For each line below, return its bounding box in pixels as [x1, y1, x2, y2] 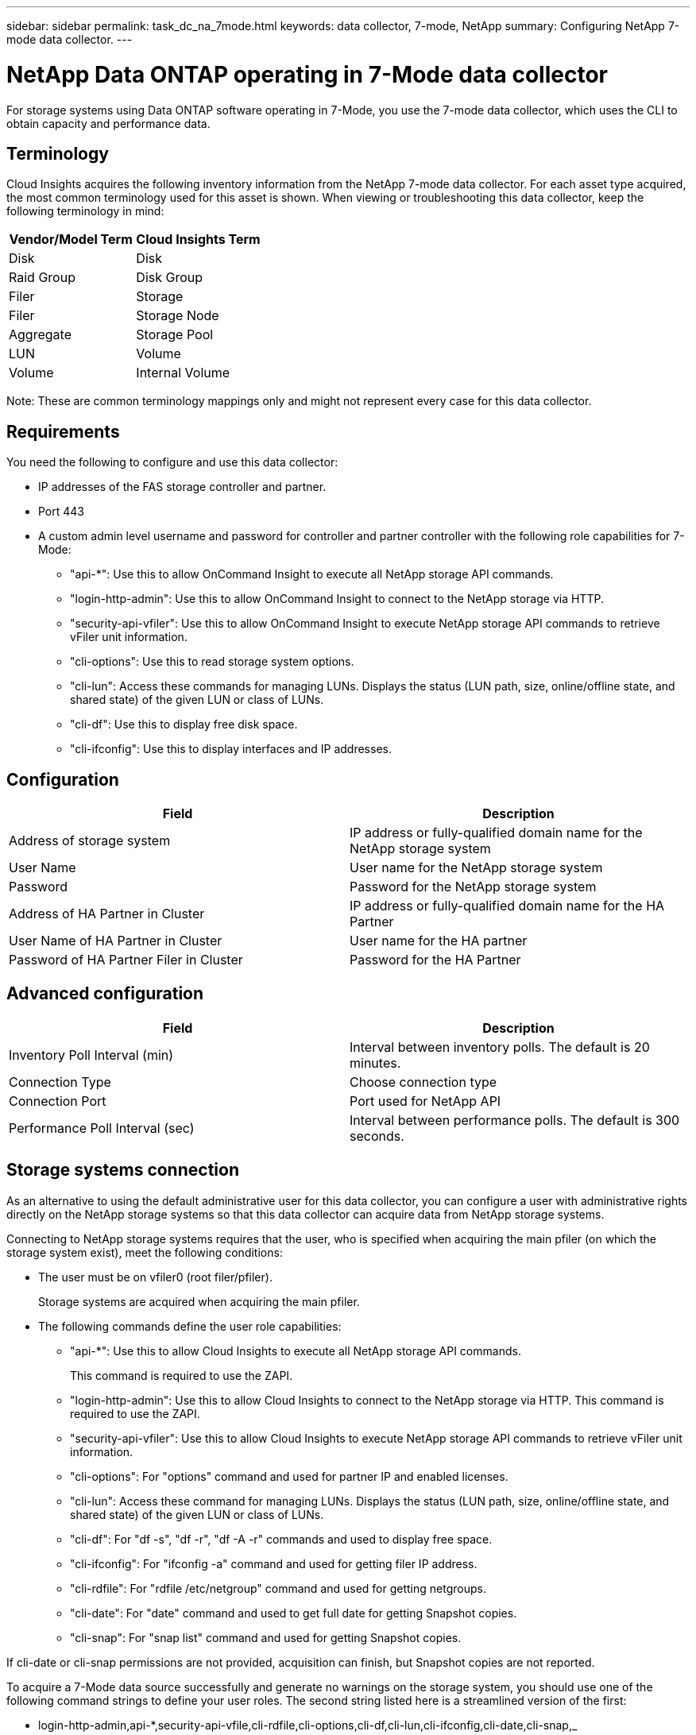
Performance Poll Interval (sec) [9, 1119, 195, 1136]
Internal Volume [136, 365, 230, 381]
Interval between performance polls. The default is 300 [350, 1111, 680, 1128]
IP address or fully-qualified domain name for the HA [350, 898, 665, 914]
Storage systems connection [6, 1160, 239, 1180]
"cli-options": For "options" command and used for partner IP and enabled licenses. [70, 1469, 508, 1483]
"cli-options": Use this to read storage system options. [70, 655, 354, 669]
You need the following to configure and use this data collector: [6, 455, 338, 469]
